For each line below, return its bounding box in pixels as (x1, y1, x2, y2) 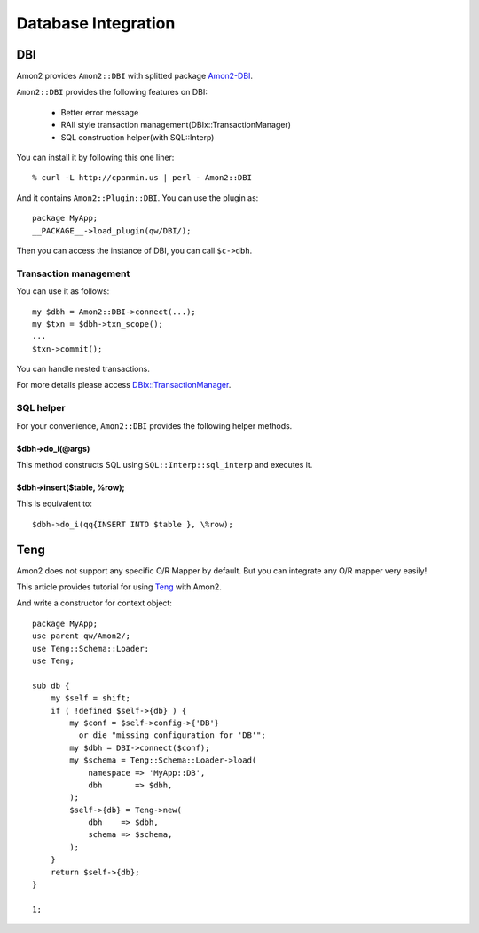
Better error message (60, 107, 139, 117)
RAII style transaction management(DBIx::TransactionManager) (60, 120, 292, 130)
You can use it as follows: (16, 286, 110, 297)
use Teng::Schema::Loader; (32, 644, 150, 653)
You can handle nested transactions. (16, 364, 150, 375)
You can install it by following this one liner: (16, 152, 175, 163)
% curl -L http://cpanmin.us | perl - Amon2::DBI (32, 173, 253, 183)
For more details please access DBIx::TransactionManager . (16, 380, 232, 391)
